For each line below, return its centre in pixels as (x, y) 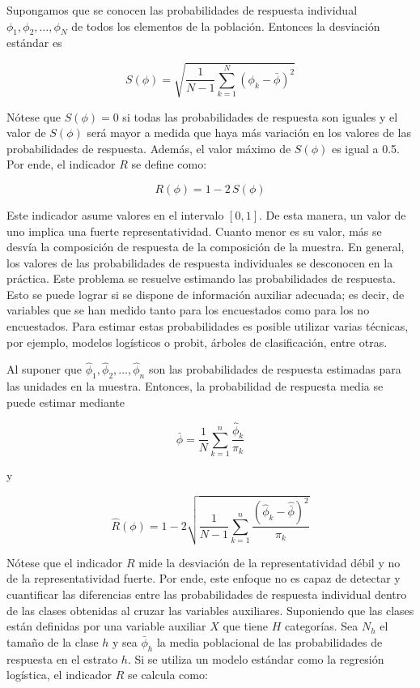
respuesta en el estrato (62, 658)
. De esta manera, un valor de (333, 214)
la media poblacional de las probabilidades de (269, 641)
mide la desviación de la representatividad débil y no (269, 562)
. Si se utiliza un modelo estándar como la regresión (256, 658)
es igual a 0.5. (366, 148)
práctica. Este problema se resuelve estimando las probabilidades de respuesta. (201, 278)
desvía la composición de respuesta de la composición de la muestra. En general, (206, 247)
